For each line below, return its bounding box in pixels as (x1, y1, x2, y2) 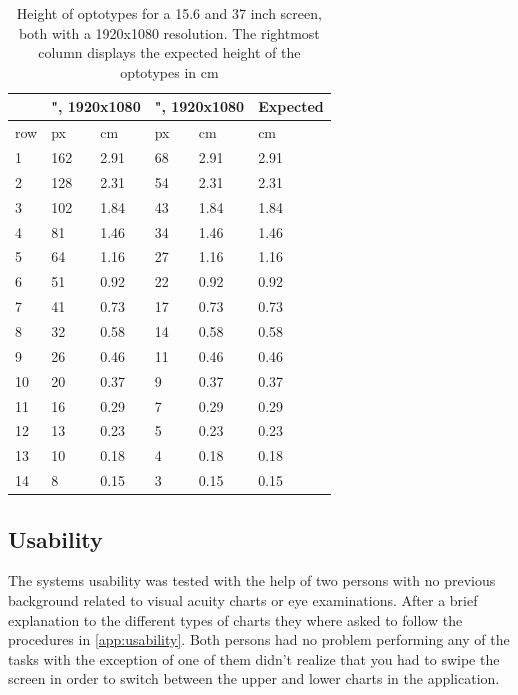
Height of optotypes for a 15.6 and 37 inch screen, (16, 3, 322, 23)
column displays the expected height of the (38, 42, 301, 63)
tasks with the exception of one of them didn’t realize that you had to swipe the (8, 648, 500, 669)
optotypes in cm (120, 61, 219, 82)
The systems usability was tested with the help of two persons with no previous (8, 570, 496, 591)
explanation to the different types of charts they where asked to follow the (8, 609, 463, 630)
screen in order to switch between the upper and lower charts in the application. (8, 668, 500, 689)
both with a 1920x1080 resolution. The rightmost (18, 22, 320, 43)
